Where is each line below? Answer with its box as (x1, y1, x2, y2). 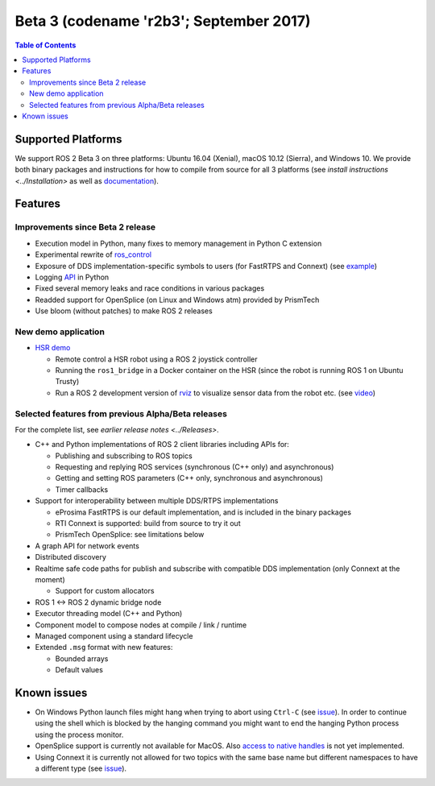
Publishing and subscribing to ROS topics (55, 451, 193, 461)
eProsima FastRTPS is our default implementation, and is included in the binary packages (55, 507, 352, 517)
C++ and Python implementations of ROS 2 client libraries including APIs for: (35, 440, 290, 449)
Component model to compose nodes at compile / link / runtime (35, 620, 247, 630)
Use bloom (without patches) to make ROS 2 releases (35, 306, 213, 316)
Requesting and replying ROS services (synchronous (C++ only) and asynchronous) (55, 462, 334, 472)
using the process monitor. (35, 730, 124, 739)
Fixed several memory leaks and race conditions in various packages (35, 283, 265, 293)
